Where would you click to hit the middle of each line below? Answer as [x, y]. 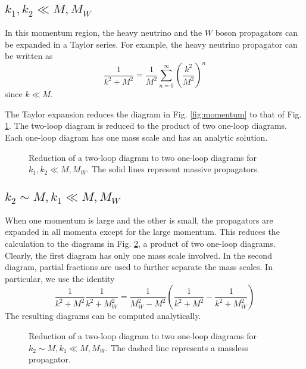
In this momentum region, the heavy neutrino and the [104, 32]
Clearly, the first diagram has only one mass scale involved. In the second [138, 255]
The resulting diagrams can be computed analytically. [103, 316]
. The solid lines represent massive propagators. [173, 169]
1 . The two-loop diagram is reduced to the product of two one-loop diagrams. [146, 125]
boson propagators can [256, 32]
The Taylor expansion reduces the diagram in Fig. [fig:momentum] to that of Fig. [153, 114]
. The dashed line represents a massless [177, 347]
